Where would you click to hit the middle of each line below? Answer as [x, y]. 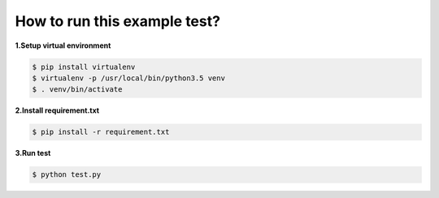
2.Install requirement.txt [57, 110]
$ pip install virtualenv [84, 67]
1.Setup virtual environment [63, 45]
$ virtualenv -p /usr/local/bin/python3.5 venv [128, 78]
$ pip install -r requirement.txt [101, 132]
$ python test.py [67, 175]
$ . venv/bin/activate [77, 90]
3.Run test [33, 153]
